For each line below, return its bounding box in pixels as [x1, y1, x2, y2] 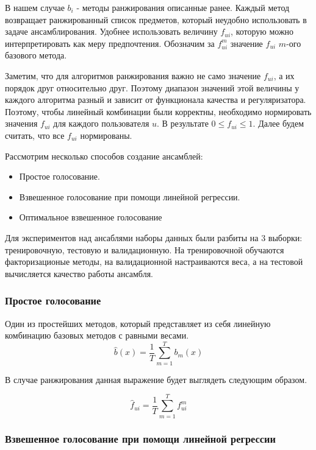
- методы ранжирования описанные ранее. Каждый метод [76, 1, 290, 13]
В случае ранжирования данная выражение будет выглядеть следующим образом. [5, 373, 307, 385]
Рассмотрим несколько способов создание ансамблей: [5, 149, 203, 162]
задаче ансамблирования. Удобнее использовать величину [5, 25, 218, 38]
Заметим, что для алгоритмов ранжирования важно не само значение [5, 69, 261, 82]
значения [5, 117, 38, 130]
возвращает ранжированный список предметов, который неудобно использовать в [5, 13, 307, 26]
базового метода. [5, 49, 67, 62]
